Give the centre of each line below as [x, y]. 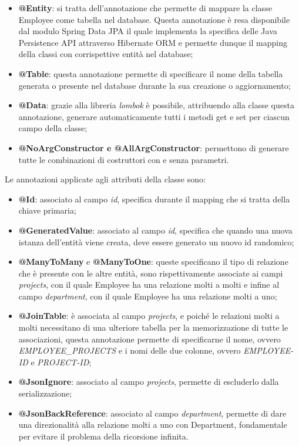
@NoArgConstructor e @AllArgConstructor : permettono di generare [154, 147]
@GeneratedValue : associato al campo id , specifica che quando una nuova [155, 230]
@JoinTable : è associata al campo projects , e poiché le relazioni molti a [149, 316]
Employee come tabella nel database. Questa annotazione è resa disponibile [154, 19]
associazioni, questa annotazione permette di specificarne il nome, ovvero [149, 339]
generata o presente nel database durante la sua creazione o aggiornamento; [154, 85]
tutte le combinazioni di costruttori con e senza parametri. [124, 159]
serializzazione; [45, 393]
